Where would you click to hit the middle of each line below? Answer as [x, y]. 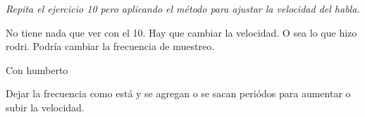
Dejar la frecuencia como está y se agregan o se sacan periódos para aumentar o [178, 93]
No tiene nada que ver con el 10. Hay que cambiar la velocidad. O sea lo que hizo [181, 32]
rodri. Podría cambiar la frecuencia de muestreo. [110, 46]
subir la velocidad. [45, 107]
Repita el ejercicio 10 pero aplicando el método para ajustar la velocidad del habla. [183, 8]
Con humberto [37, 69]
